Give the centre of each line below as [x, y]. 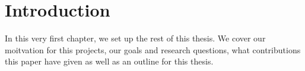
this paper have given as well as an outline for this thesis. [109, 61]
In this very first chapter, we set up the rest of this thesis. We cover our [135, 38]
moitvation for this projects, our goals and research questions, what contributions [153, 49]
